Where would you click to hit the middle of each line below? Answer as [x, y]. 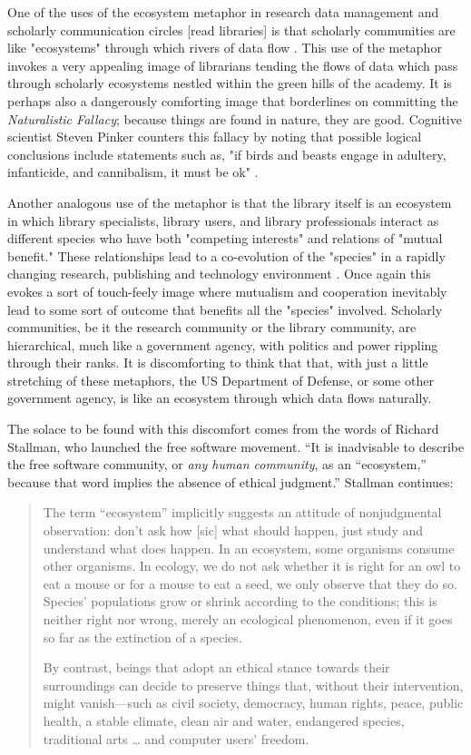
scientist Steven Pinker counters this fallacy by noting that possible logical [215, 137]
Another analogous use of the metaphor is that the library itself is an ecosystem [230, 202]
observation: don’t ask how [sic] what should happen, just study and [233, 530]
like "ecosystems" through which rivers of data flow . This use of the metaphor [225, 48]
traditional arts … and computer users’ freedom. [176, 738]
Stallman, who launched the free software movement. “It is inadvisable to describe [236, 446]
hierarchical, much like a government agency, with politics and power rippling [223, 344]
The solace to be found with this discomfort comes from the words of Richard [223, 429]
